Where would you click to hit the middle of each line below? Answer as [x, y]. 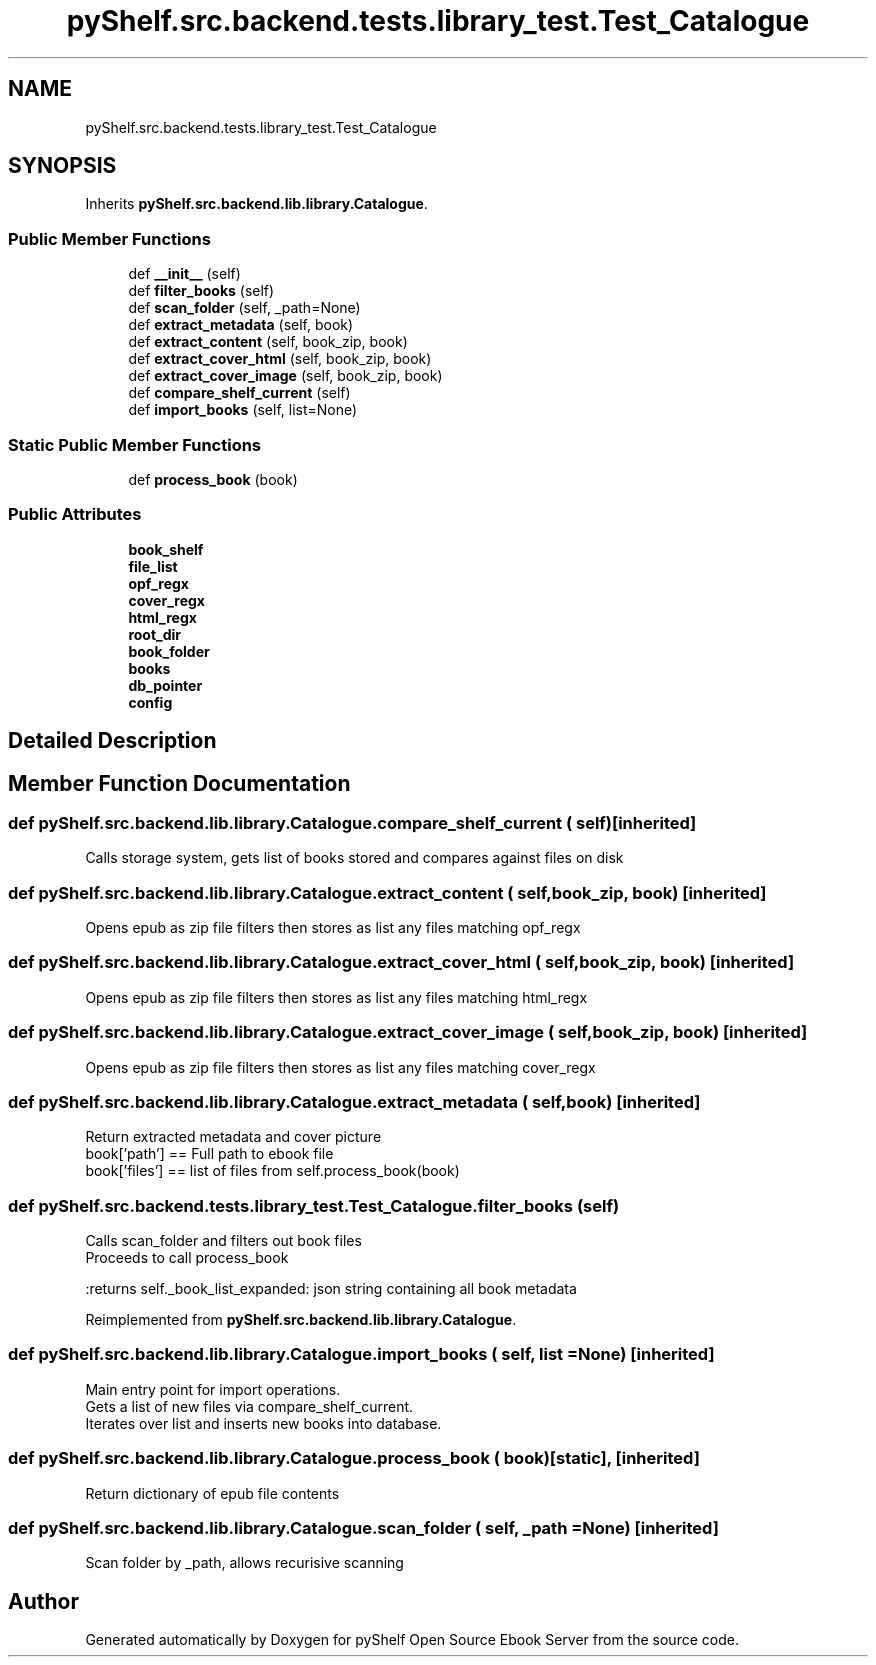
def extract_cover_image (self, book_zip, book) [285, 376]
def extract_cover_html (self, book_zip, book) [280, 359]
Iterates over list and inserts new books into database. [263, 1423]
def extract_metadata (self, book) [241, 325]
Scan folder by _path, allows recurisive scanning [244, 1563]
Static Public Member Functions [135, 444]
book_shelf [166, 549]
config [150, 702]
